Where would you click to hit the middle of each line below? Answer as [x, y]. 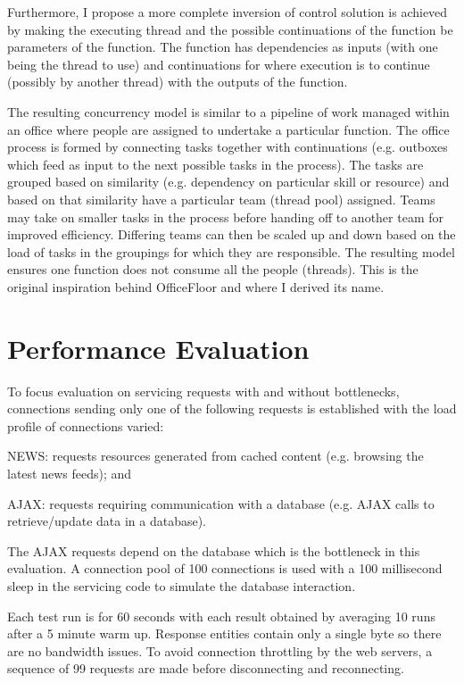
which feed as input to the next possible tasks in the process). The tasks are [215, 164]
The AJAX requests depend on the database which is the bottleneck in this [214, 550]
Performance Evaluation [158, 348]
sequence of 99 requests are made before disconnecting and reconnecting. [206, 668]
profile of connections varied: [86, 425]
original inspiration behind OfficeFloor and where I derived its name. [196, 286]
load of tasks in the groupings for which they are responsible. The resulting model [231, 251]
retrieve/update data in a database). [107, 521]
